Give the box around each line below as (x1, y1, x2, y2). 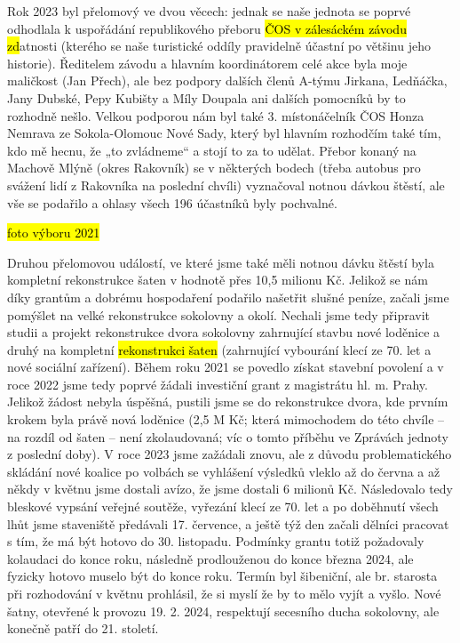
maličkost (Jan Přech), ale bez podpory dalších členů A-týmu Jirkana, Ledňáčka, (7, 71, 448, 90)
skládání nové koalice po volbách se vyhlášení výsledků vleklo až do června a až (7, 462, 440, 480)
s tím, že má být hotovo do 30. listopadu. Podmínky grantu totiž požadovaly (7, 532, 424, 551)
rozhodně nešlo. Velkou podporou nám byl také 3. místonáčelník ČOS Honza (7, 106, 424, 125)
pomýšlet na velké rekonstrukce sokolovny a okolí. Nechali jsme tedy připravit (7, 305, 431, 324)
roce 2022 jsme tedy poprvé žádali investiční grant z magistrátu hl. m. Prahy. (7, 374, 428, 393)
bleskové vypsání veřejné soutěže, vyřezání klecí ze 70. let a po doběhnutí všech (7, 497, 439, 516)
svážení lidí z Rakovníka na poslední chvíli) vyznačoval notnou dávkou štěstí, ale (7, 175, 445, 194)
